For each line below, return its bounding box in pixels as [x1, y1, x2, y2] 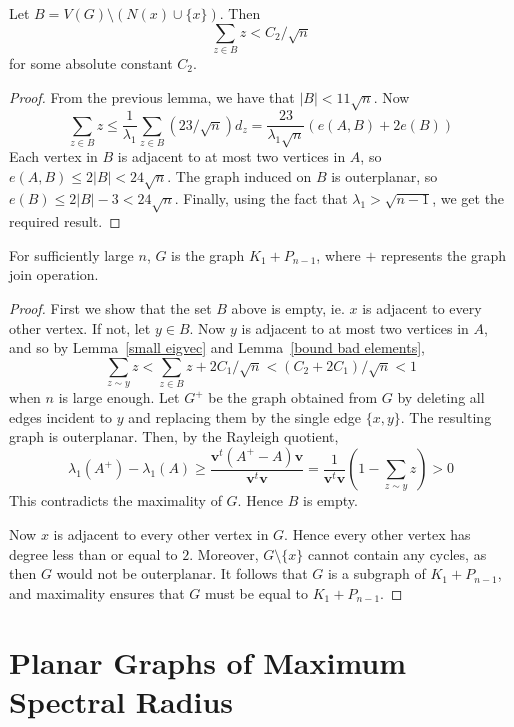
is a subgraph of [327, 563, 426, 584]
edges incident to [9, 406, 113, 427]
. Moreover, [189, 543, 259, 564]
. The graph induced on [167, 165, 312, 186]
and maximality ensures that [9, 582, 185, 603]
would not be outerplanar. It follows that [56, 563, 308, 584]
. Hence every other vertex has [284, 524, 471, 544]
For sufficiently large [9, 244, 134, 265]
